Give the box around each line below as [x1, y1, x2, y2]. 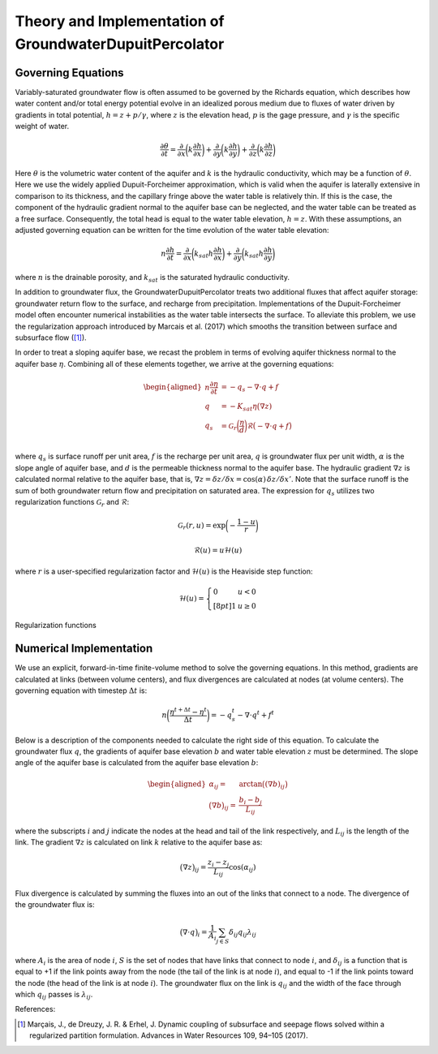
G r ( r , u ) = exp [177, 520, 226, 531]
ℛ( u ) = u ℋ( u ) [193, 545, 243, 555]
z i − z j [207, 858, 230, 868]
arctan [238, 779, 263, 789]
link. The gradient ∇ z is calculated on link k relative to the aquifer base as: [15, 837, 263, 847]
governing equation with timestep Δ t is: [15, 686, 148, 695]
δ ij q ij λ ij [228, 927, 257, 939]
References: [15, 1005, 56, 1014]
